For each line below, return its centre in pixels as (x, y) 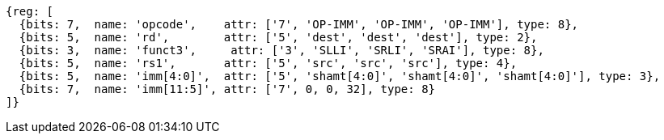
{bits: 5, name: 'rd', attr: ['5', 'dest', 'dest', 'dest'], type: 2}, (278, 37)
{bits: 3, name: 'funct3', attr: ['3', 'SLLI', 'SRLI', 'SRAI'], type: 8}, (281, 50)
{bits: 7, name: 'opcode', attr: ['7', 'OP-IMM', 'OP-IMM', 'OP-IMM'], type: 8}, (299, 24)
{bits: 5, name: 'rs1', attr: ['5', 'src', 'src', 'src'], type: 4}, (268, 63)
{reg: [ (30, 11)
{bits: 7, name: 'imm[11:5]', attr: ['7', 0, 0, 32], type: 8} (227, 89)
